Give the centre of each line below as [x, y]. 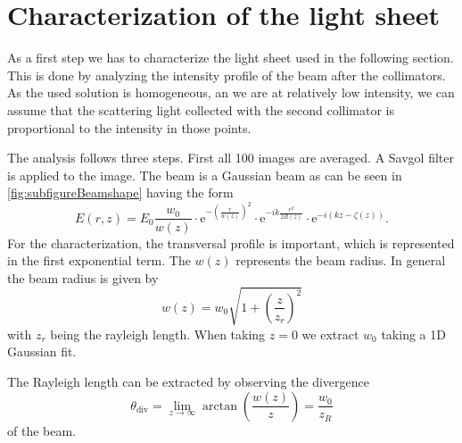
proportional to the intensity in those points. [129, 127]
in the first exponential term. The [99, 260]
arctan [220, 406]
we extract [330, 334]
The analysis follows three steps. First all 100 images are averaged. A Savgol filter [231, 158]
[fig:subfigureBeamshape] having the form [120, 192]
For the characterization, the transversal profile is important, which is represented [231, 242]
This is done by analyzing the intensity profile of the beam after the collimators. [227, 75]
